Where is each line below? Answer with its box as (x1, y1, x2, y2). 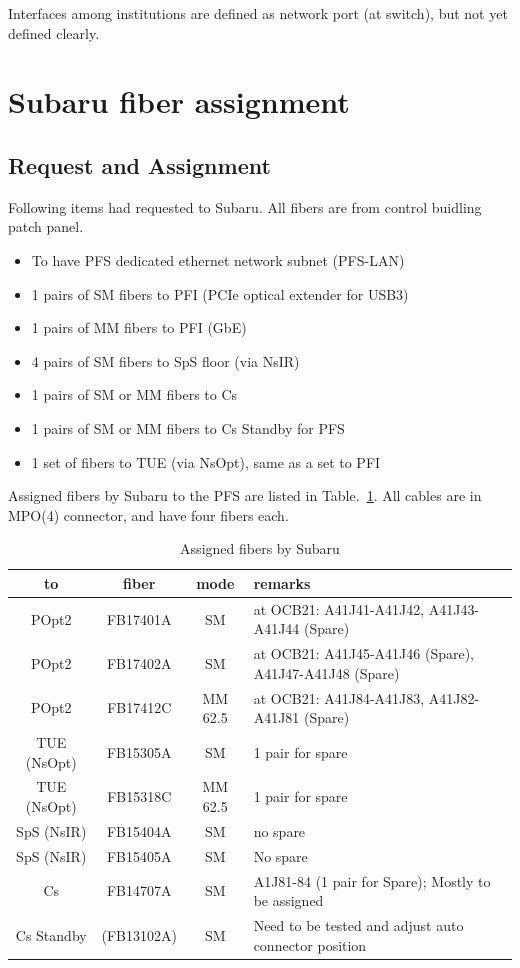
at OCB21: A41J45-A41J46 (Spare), (253, 643, 474, 664)
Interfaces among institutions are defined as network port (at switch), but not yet (8, 3, 508, 23)
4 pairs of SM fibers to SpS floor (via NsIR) (31, 350, 300, 371)
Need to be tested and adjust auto (253, 915, 464, 936)
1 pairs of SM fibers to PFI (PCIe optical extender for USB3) (31, 283, 409, 304)
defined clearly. (8, 22, 100, 43)
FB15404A (106, 820, 172, 841)
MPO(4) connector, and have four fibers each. (8, 504, 289, 525)
